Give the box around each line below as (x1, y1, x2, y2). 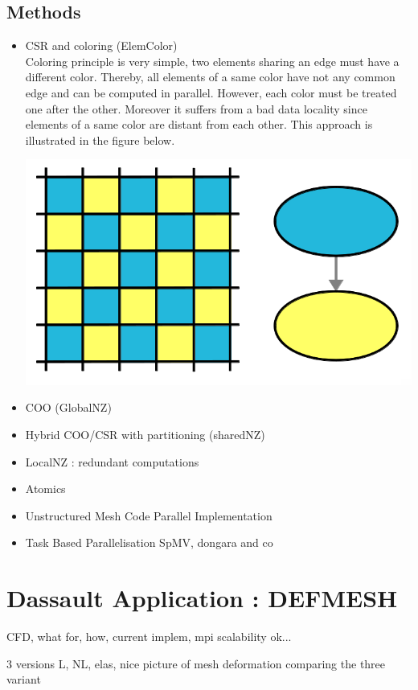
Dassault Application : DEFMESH (6, 581, 398, 614)
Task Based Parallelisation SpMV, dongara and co (25, 534, 273, 551)
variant (6, 671, 41, 688)
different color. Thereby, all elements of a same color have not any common (25, 68, 395, 85)
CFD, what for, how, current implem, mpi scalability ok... (6, 628, 292, 645)
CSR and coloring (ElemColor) (25, 37, 178, 54)
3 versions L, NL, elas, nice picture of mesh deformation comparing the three (6, 655, 386, 672)
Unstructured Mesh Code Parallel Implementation (25, 507, 273, 524)
